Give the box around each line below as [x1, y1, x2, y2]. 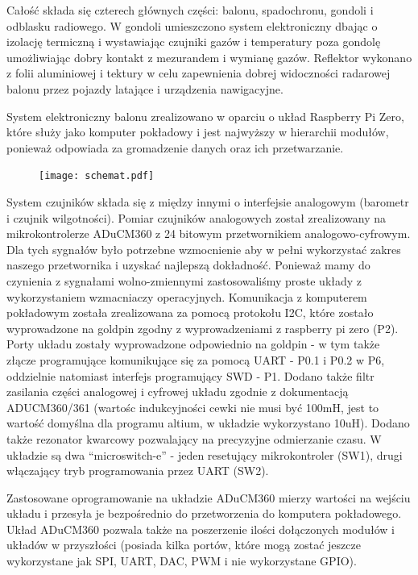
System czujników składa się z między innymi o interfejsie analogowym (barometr [6, 194, 409, 210]
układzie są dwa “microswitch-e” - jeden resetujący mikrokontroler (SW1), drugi [6, 446, 403, 463]
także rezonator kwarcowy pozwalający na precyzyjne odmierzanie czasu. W [6, 430, 382, 447]
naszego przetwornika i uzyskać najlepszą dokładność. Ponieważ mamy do [6, 256, 370, 273]
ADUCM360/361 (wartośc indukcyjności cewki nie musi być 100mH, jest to [6, 398, 379, 415]
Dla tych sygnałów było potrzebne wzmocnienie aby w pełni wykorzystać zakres [6, 240, 401, 257]
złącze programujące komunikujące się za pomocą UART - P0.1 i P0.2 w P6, [6, 351, 385, 368]
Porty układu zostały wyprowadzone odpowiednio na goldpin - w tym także [6, 335, 380, 352]
